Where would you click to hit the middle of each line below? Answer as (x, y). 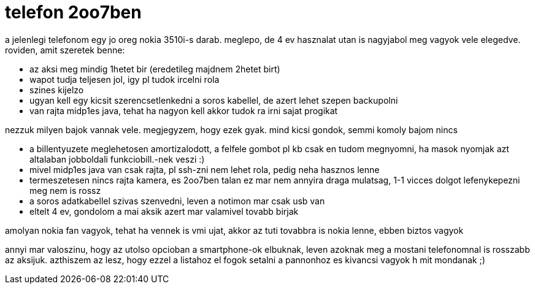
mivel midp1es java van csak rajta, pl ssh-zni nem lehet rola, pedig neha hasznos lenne (205, 169)
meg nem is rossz (65, 190)
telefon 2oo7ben (73, 12)
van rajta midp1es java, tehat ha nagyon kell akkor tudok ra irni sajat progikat (184, 110)
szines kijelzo (57, 90)
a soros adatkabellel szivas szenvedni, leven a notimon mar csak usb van (177, 201)
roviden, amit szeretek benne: (65, 50)
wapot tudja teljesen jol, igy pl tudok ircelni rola (125, 79)
